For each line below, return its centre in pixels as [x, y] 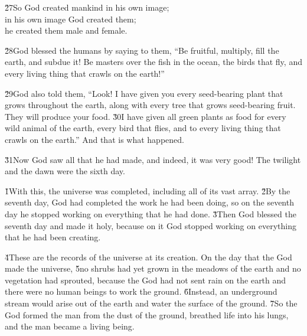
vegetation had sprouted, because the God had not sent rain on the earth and [146, 280]
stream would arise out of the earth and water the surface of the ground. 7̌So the [151, 303]
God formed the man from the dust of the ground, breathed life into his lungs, [147, 314]
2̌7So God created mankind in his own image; [87, 7]
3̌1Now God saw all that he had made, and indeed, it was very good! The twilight [153, 159]
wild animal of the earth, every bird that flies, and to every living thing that [143, 128]
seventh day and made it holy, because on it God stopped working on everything [151, 225]
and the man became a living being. [70, 326]
